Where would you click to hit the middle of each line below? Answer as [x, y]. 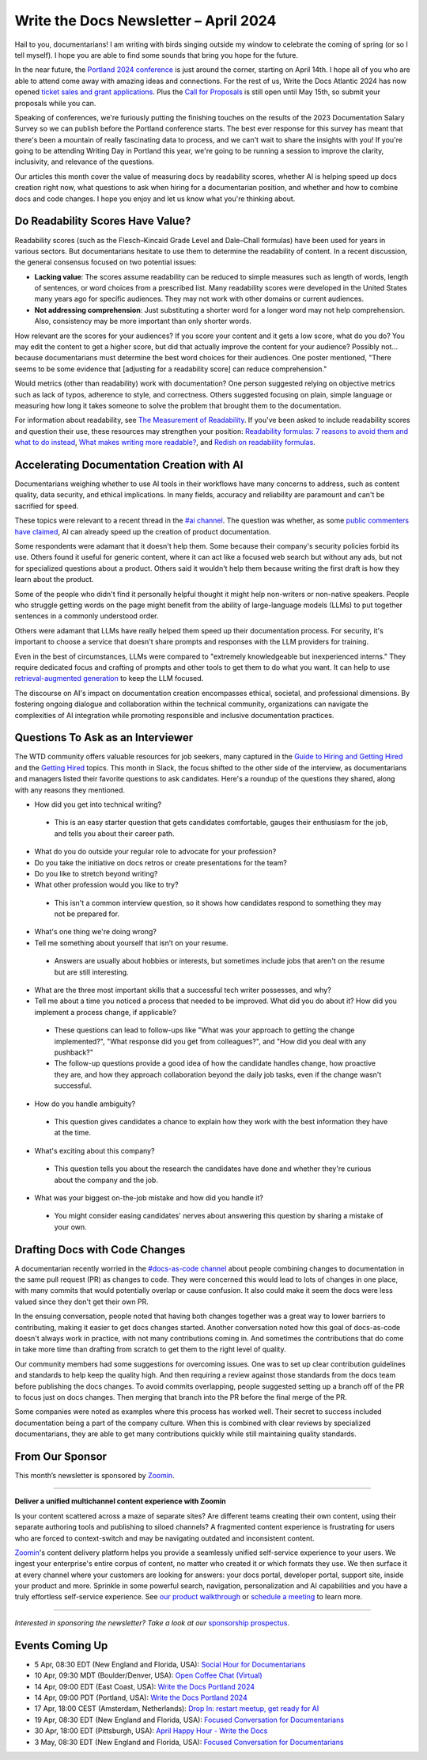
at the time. [72, 1133]
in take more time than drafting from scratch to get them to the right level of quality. [150, 1349]
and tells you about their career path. [114, 833]
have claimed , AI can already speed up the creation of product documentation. [143, 531]
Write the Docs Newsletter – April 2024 [145, 21]
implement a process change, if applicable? [106, 1012]
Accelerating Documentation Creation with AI [129, 464]
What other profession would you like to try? [106, 885]
